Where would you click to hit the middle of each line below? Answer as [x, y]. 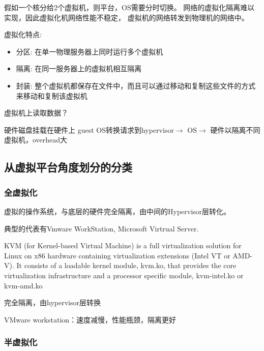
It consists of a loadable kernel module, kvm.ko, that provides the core [126, 265]
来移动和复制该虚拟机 [52, 95]
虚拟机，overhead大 [36, 140]
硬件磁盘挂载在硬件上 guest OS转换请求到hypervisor [89, 129]
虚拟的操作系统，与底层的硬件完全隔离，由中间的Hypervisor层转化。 [118, 211]
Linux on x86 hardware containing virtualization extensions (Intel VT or [117, 255]
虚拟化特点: [23, 34]
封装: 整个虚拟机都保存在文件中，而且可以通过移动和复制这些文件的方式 [136, 85]
